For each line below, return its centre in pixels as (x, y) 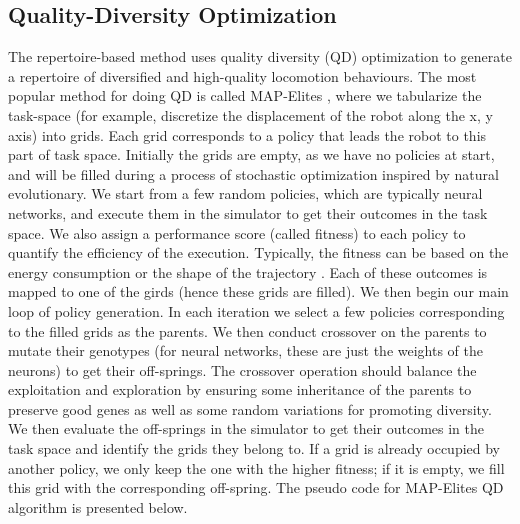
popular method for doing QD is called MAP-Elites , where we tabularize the (245, 95)
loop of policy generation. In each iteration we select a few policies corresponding (256, 310)
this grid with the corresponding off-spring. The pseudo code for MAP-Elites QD (256, 487)
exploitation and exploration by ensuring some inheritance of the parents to (240, 389)
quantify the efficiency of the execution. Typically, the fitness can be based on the (258, 252)
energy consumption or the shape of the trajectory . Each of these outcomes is (248, 271)
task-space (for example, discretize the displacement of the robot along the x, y (250, 114)
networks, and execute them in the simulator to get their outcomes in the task (248, 212)
